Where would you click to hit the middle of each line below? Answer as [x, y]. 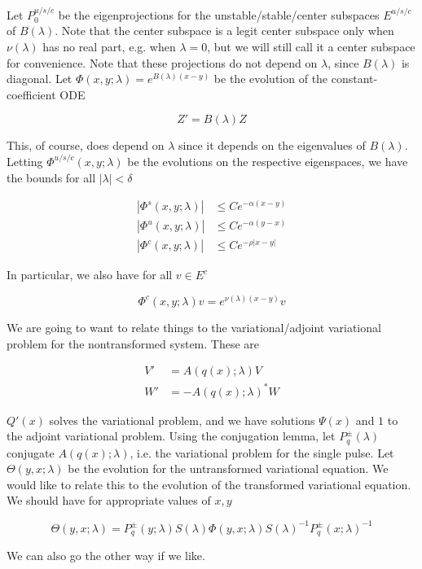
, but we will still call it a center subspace [311, 46]
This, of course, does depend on [86, 145]
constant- [354, 79]
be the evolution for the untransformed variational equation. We [228, 468]
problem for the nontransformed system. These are [133, 343]
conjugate [31, 452]
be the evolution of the [271, 79]
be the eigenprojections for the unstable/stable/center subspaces [219, 14]
